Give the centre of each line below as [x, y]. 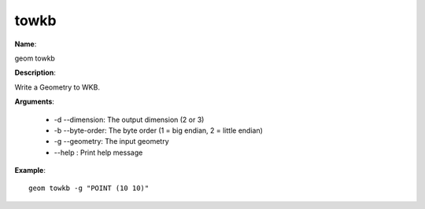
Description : [35, 73]
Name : [26, 44]
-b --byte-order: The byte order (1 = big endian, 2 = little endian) [159, 130]
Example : [30, 170]
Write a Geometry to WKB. [57, 87]
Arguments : [35, 101]
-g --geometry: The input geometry [111, 141]
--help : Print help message [98, 152]
